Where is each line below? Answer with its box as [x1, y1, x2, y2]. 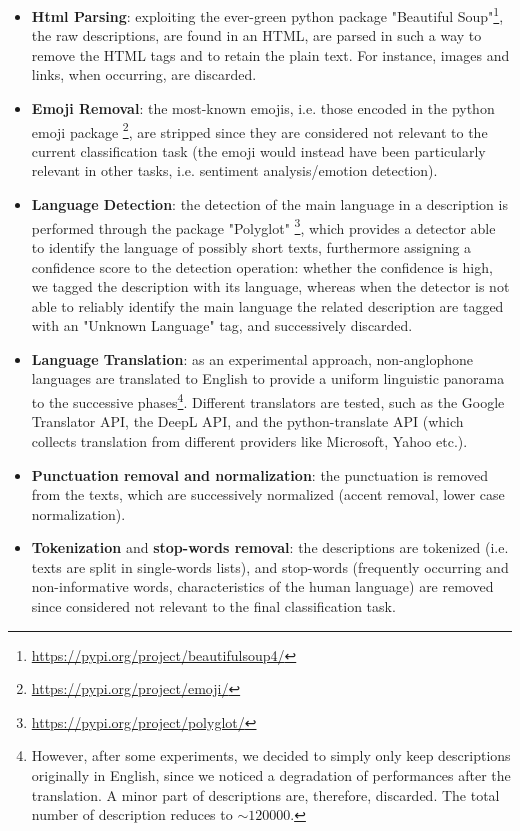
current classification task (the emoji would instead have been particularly [31, 140, 486, 161]
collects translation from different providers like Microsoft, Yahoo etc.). [31, 430, 468, 451]
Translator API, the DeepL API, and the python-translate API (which [31, 411, 464, 432]
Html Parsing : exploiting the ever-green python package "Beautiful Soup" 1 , [31, 3, 504, 26]
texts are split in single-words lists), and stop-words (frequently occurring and [31, 556, 509, 577]
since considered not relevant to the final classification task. [31, 596, 396, 617]
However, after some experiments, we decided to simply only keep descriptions [31, 745, 511, 766]
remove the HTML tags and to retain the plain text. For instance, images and [31, 44, 510, 65]
